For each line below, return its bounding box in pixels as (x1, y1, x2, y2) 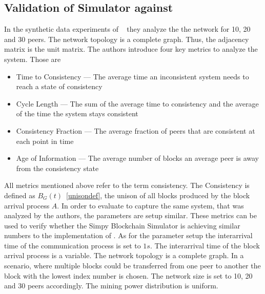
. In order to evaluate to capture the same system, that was (57, 200, 244, 211)
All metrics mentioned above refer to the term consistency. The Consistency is (4, 180, 250, 191)
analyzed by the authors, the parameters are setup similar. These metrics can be (4, 210, 257, 221)
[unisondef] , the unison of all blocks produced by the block (66, 190, 250, 200)
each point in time (16, 135, 74, 146)
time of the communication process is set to (4, 240, 141, 250)
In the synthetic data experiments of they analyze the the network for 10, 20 (4, 24, 251, 34)
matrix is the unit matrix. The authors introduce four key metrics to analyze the (4, 44, 258, 54)
